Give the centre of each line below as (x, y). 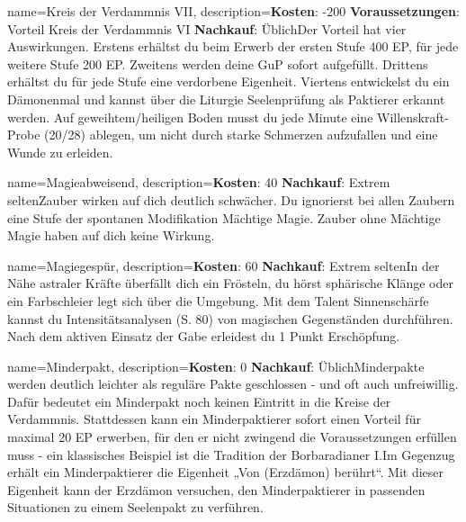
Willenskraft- (413, 117)
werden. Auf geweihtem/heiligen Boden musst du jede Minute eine (190, 117)
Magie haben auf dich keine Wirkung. (111, 235)
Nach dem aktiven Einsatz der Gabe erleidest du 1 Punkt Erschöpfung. (204, 336)
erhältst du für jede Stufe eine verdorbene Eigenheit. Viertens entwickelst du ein (229, 81)
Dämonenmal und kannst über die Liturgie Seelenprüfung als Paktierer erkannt (226, 99)
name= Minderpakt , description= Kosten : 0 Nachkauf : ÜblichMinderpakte (216, 366)
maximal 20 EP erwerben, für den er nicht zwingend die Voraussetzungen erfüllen (232, 437)
